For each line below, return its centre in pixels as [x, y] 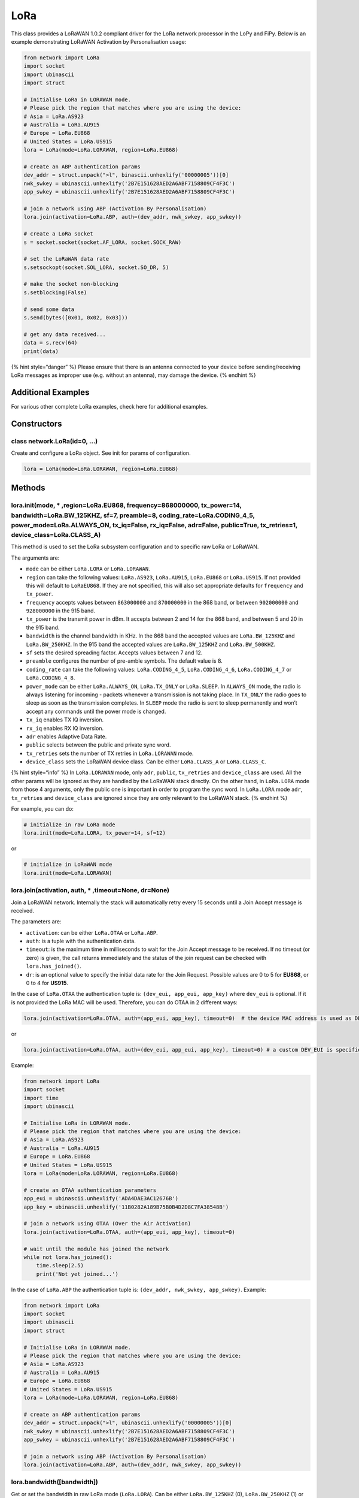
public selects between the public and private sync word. [98, 745]
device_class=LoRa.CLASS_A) [56, 534]
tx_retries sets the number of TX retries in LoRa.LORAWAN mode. [110, 753]
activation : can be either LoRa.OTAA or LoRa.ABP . [92, 932]
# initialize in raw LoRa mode [70, 825]
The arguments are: [35, 558]
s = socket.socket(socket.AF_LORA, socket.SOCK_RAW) [103, 242]
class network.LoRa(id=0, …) [54, 441]
